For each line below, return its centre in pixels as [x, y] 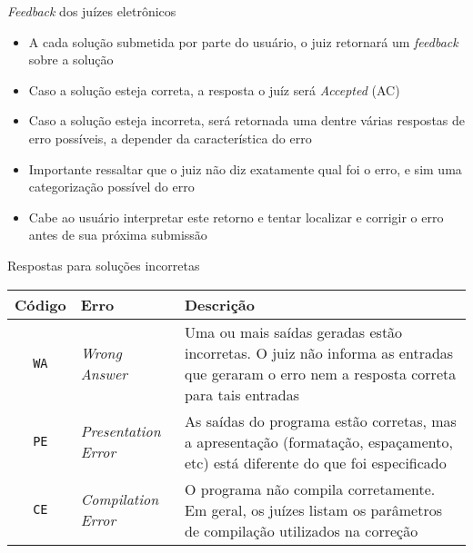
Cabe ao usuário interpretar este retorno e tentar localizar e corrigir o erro [236, 217]
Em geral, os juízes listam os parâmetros [313, 509]
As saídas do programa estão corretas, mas [321, 420]
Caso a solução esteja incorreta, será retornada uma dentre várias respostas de [247, 120]
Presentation [121, 431]
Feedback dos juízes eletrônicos [92, 11]
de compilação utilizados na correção [302, 530]
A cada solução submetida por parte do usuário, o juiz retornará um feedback [243, 41]
